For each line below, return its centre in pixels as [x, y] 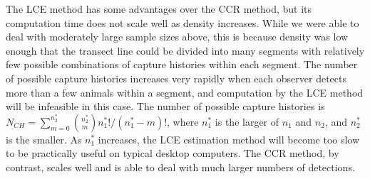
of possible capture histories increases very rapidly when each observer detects [176, 78]
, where [183, 121]
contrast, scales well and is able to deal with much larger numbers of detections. [180, 167]
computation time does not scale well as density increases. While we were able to [183, 22]
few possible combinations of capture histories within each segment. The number [182, 64]
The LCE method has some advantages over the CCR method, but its [159, 9]
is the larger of [247, 121]
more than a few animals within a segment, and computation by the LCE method [185, 92]
